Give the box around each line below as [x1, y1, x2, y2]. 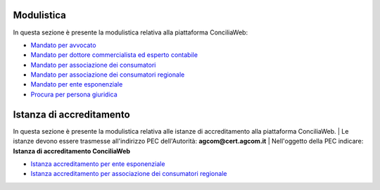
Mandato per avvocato [30, 41, 96, 49]
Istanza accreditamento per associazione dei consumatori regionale [30, 170, 227, 178]
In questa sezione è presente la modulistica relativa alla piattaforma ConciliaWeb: [13, 28, 248, 37]
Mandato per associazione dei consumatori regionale [30, 70, 185, 79]
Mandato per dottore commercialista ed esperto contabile [30, 51, 198, 59]
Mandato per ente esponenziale [30, 80, 123, 89]
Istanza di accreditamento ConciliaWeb [13, 146, 130, 155]
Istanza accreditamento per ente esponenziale [30, 159, 165, 168]
